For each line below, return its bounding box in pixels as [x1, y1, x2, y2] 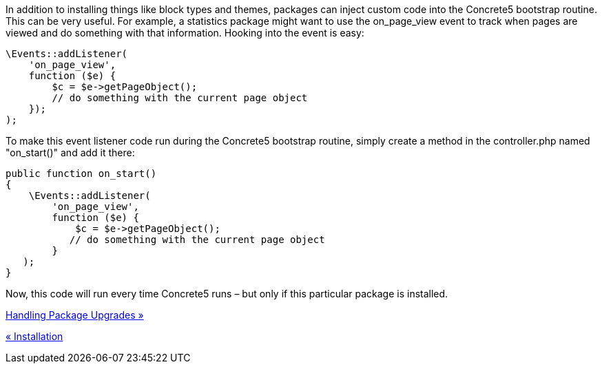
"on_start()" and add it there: [6, 147, 135, 158]
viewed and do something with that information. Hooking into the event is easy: [6, 27, 364, 39]
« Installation [6, 330, 63, 342]
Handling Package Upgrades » [6, 309, 144, 321]
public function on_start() [6, 168, 157, 179]
